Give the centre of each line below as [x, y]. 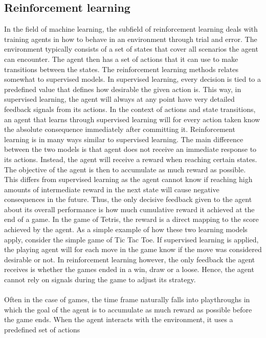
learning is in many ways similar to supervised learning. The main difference [124, 139]
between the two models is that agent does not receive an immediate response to [130, 149]
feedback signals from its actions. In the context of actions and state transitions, [130, 109]
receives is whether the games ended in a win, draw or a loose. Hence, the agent [129, 269]
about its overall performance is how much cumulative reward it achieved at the [129, 209]
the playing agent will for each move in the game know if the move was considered [133, 249]
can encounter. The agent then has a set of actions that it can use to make [121, 59]
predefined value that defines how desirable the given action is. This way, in [123, 89]
